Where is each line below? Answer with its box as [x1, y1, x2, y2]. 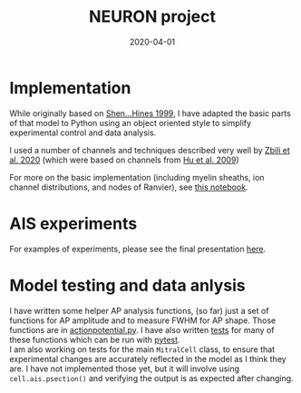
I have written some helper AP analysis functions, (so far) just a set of [9, 305, 269, 316]
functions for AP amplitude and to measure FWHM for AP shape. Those [9, 315, 277, 326]
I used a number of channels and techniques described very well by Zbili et [9, 144, 290, 155]
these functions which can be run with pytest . [9, 334, 180, 345]
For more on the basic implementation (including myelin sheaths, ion [9, 172, 265, 182]
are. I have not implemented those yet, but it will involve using [9, 363, 240, 374]
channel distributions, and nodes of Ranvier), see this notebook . [9, 182, 248, 192]
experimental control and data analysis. [9, 127, 157, 138]
